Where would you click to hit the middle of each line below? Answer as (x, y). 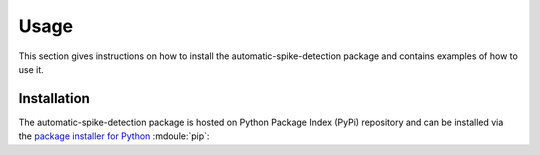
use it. (31, 69)
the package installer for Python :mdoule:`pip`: (114, 136)
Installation (54, 98)
